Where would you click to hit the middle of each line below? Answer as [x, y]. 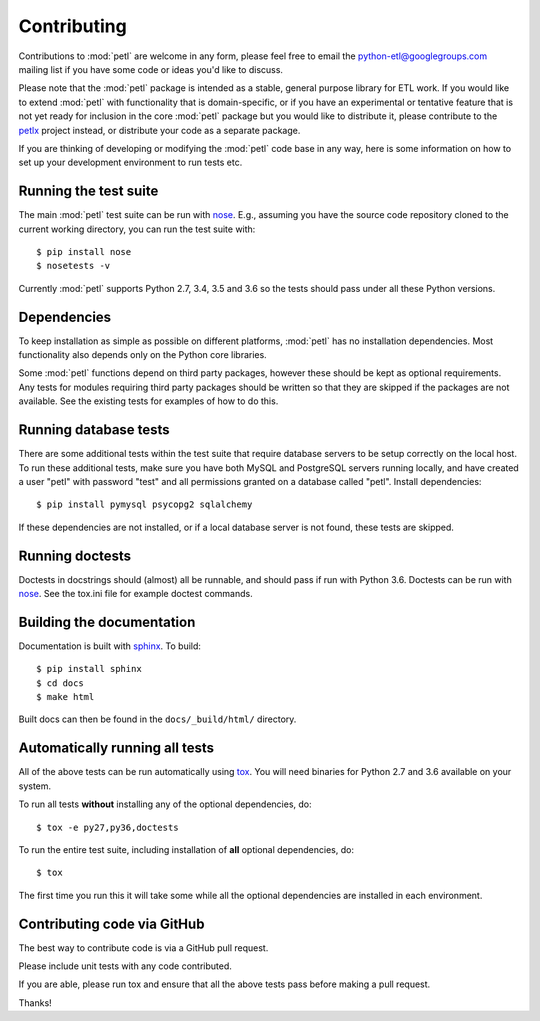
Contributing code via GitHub [111, 923]
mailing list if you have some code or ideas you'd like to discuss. [151, 69]
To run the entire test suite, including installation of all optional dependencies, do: [186, 849]
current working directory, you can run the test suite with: [137, 229]
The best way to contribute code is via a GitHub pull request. [143, 947]
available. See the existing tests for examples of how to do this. [148, 401]
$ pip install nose [84, 251]
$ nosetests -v [73, 266]
